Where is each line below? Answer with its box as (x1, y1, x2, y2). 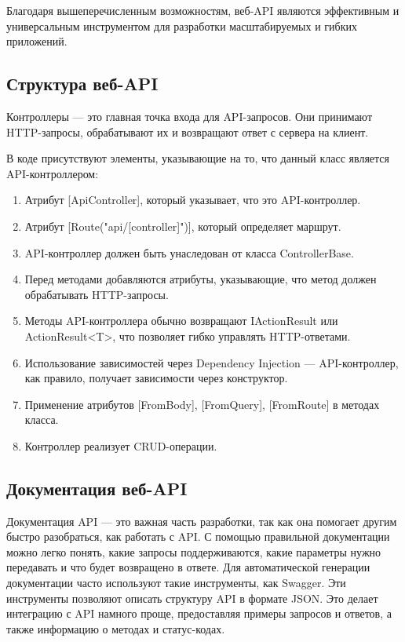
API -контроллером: (6, 165, 99, 181)
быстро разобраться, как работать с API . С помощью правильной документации (6, 528, 390, 545)
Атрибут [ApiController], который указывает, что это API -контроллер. (24, 192, 361, 208)
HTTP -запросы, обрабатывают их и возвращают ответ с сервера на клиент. (6, 123, 369, 140)
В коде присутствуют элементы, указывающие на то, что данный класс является (6, 150, 390, 166)
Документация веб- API (6, 476, 188, 500)
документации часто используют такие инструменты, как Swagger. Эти (6, 575, 346, 591)
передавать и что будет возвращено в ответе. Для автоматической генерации (6, 559, 370, 575)
